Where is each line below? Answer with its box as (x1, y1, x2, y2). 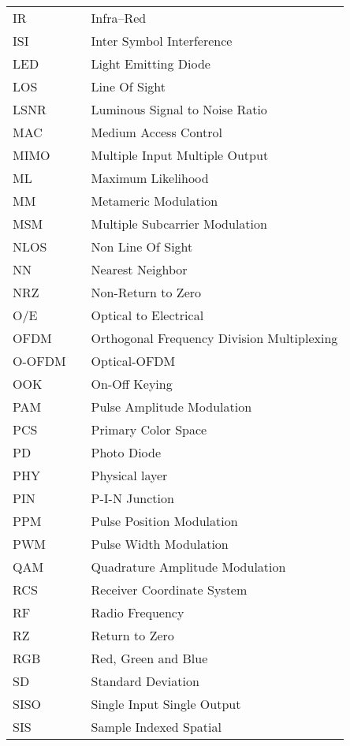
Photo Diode (91, 443, 162, 461)
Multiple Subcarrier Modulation (91, 214, 267, 233)
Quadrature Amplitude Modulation (91, 558, 286, 576)
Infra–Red (91, 9, 147, 27)
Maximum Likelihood (91, 169, 209, 187)
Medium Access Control (91, 123, 222, 141)
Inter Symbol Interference (91, 32, 233, 50)
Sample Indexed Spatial (91, 718, 222, 736)
